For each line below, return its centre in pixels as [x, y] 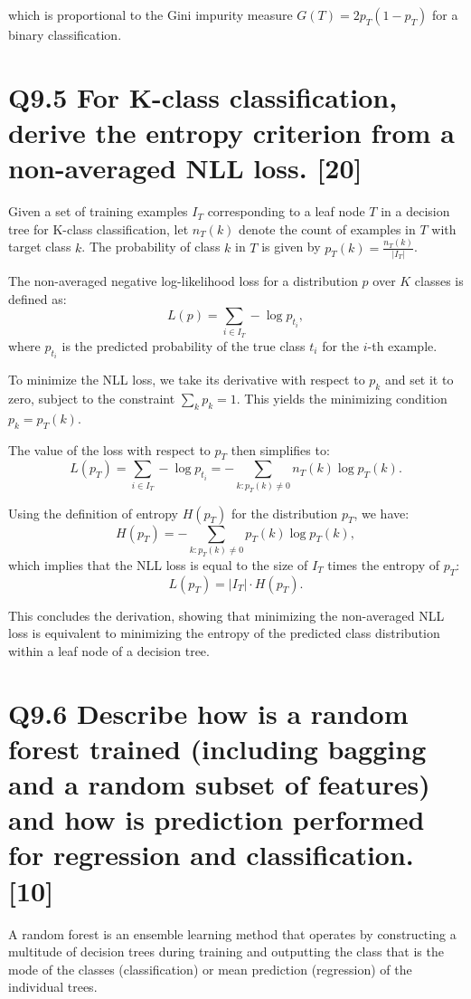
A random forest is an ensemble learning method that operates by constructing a [232, 933]
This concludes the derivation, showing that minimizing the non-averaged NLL [226, 615]
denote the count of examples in [327, 228]
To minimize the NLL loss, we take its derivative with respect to [187, 380]
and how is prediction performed [217, 819]
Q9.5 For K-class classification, [203, 96]
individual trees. [53, 987]
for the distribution [284, 513]
